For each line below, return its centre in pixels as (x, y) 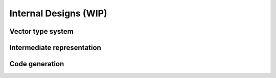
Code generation (37, 64)
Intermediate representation (55, 48)
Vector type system (41, 31)
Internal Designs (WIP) (58, 13)
